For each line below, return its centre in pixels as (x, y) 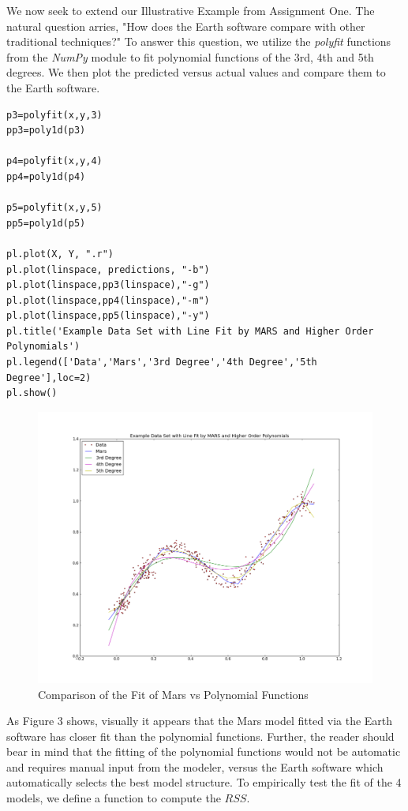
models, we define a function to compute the (114, 798)
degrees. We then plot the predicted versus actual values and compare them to (196, 72)
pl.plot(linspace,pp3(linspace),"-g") (108, 285)
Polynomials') (43, 347)
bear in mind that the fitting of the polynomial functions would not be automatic (204, 751)
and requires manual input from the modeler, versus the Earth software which (195, 766)
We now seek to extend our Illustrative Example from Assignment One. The (191, 10)
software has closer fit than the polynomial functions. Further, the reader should (200, 736)
